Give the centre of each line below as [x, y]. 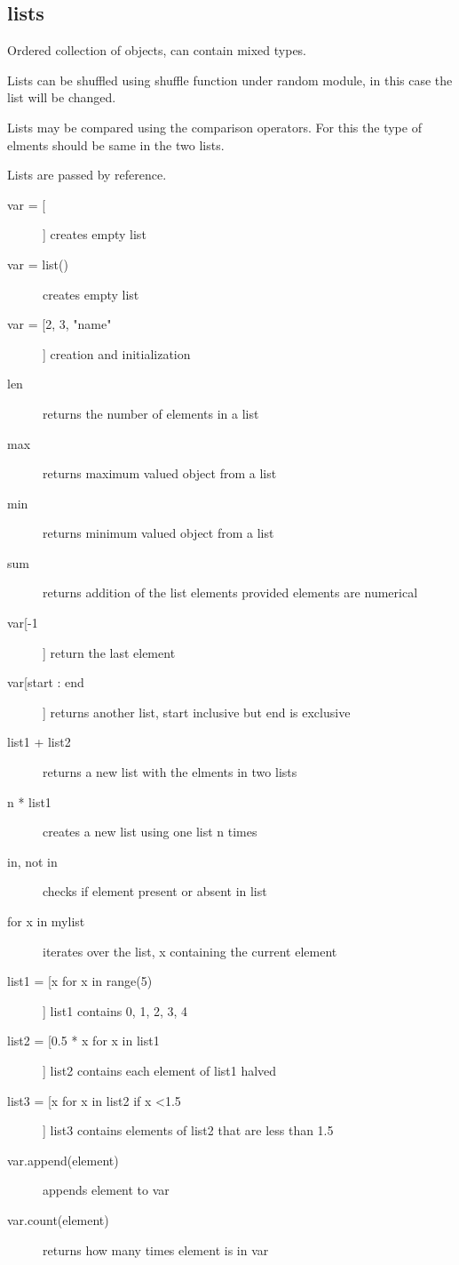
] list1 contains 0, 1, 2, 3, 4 [115, 1010]
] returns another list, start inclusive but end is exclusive [197, 712]
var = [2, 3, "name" [59, 324]
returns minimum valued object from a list [158, 533]
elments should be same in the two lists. [116, 144]
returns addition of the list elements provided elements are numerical [230, 592]
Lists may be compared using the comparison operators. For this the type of [214, 127]
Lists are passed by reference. [87, 175]
